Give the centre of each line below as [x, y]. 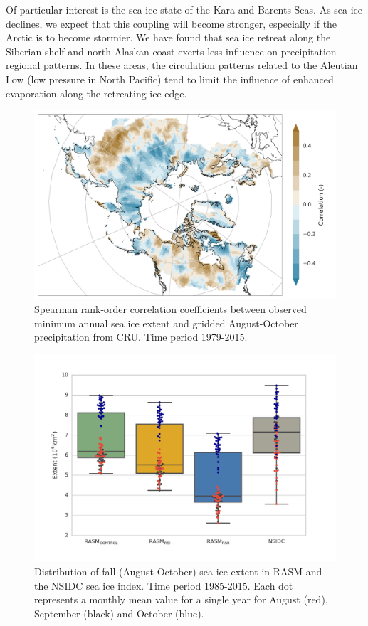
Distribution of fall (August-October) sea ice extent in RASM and [178, 572]
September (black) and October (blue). [119, 613]
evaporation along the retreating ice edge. [96, 93]
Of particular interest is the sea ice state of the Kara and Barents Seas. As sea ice [184, 9]
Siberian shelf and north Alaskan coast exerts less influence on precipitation [171, 51]
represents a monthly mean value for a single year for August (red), [181, 599]
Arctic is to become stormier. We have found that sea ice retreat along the [168, 37]
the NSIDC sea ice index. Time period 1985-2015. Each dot [164, 585]
